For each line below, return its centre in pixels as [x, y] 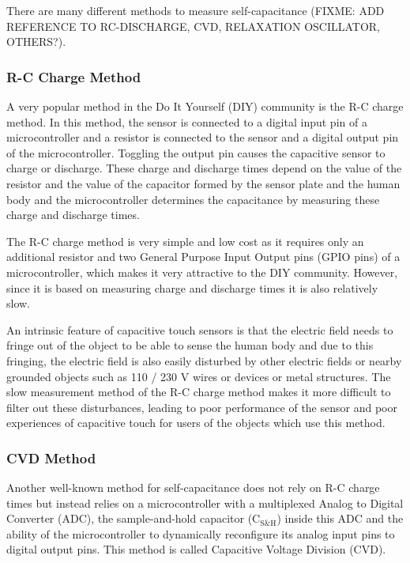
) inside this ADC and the [340, 518]
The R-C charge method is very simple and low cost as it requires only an [185, 241]
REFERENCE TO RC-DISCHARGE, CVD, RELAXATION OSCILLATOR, [194, 26]
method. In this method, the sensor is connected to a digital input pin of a [187, 121]
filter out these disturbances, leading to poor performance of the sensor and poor [202, 407]
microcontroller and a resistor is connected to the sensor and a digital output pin [203, 137]
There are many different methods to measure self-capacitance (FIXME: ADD [196, 10]
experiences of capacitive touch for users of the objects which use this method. [196, 423]
